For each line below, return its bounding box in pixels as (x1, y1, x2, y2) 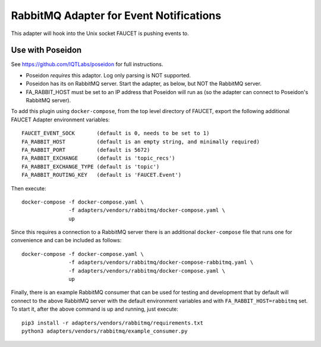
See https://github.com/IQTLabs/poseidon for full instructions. (11, 61, 163, 68)
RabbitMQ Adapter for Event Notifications (11, 9, 222, 22)
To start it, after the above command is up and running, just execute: (11, 305, 178, 312)
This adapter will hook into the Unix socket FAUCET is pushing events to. (11, 30, 190, 37)
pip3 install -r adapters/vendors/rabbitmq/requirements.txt (21, 319, 203, 326)
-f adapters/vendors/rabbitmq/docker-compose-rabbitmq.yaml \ (68, 259, 254, 266)
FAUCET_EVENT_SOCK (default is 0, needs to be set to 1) (21, 130, 210, 137)
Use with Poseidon (11, 45, 82, 55)
